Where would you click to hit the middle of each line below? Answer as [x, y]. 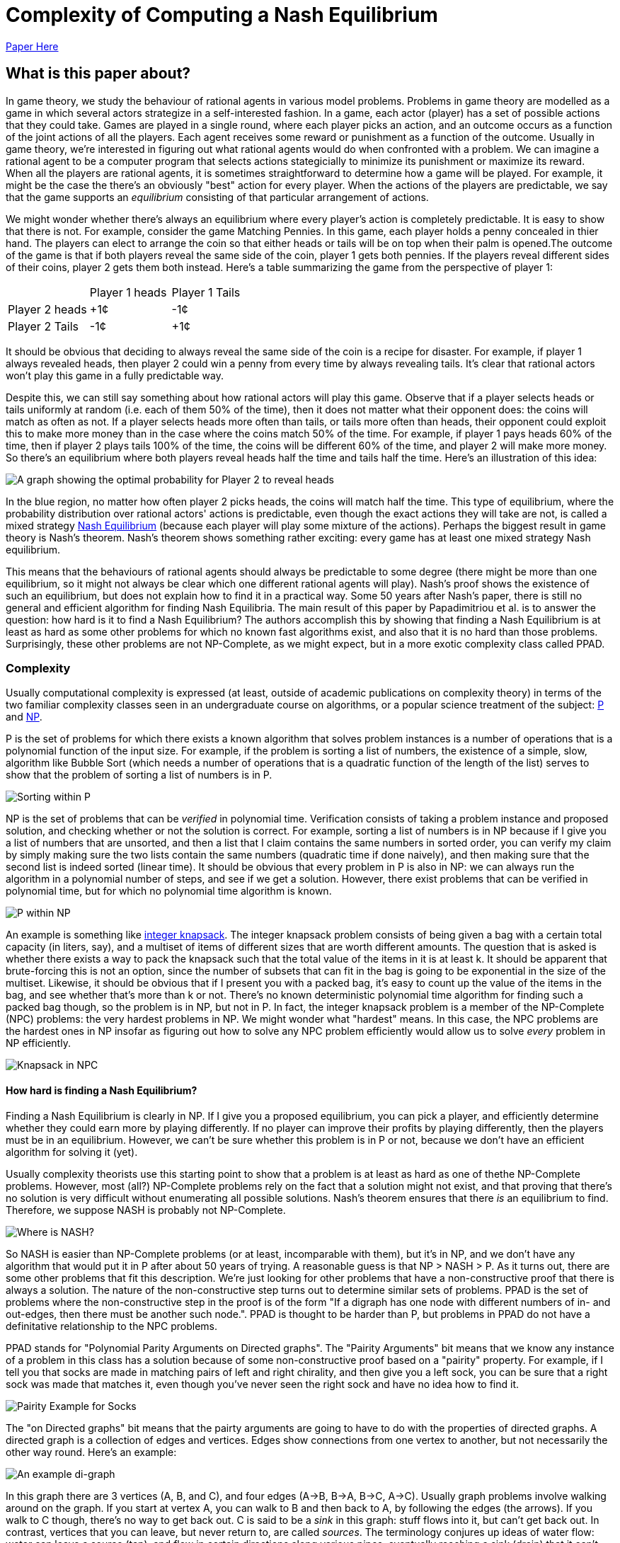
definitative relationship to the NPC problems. [112, 1326]
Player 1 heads [128, 292]
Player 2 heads [47, 309]
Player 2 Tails [43, 326]
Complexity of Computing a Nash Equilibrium [222, 15]
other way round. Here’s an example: [91, 1452]
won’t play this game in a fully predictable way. [115, 375]
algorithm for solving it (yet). [72, 1152]
